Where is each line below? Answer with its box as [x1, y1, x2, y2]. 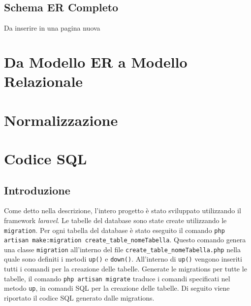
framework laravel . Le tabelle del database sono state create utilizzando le [4, 215, 227, 225]
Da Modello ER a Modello [4, 51, 188, 72]
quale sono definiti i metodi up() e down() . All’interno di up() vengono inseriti [4, 254, 242, 264]
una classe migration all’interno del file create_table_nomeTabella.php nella [4, 244, 241, 254]
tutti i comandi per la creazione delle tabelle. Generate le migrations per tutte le [4, 264, 247, 274]
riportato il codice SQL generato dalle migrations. [4, 293, 155, 303]
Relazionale [4, 71, 83, 91]
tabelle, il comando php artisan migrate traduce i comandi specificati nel [4, 273, 230, 283]
